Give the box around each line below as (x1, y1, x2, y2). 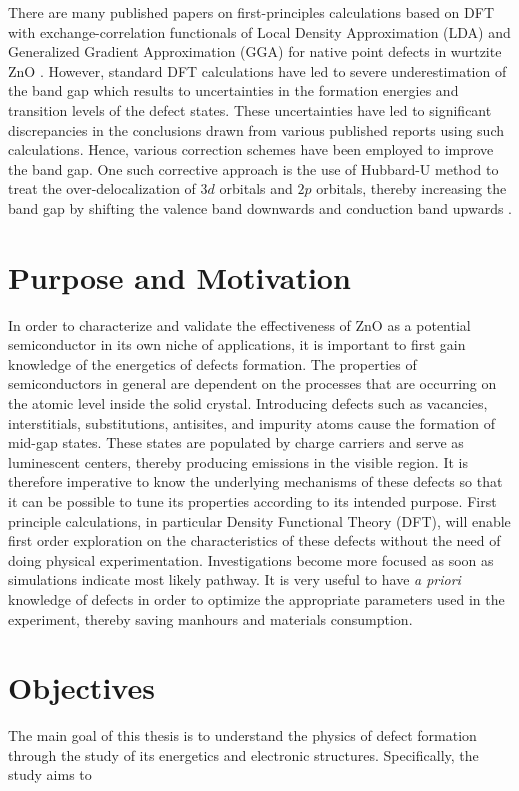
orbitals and (219, 178, 293, 199)
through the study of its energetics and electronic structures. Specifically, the (8, 744, 479, 765)
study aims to (8, 764, 92, 785)
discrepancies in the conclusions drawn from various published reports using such (8, 119, 505, 140)
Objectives (8, 667, 155, 708)
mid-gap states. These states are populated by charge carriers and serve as (8, 432, 464, 453)
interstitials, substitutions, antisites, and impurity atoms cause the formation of (8, 412, 495, 433)
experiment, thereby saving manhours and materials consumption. (8, 608, 413, 629)
